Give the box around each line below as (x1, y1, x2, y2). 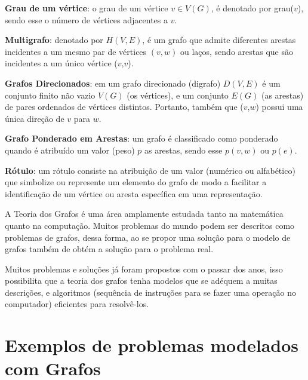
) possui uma (255, 100, 303, 113)
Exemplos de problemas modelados (5, 333, 298, 357)
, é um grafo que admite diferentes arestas (142, 33, 296, 46)
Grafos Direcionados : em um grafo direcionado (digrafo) (5, 76, 221, 89)
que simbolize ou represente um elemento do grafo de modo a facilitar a (5, 176, 267, 188)
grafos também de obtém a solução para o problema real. (5, 243, 214, 255)
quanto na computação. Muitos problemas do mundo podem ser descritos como (5, 219, 295, 231)
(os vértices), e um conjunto (127, 88, 229, 101)
